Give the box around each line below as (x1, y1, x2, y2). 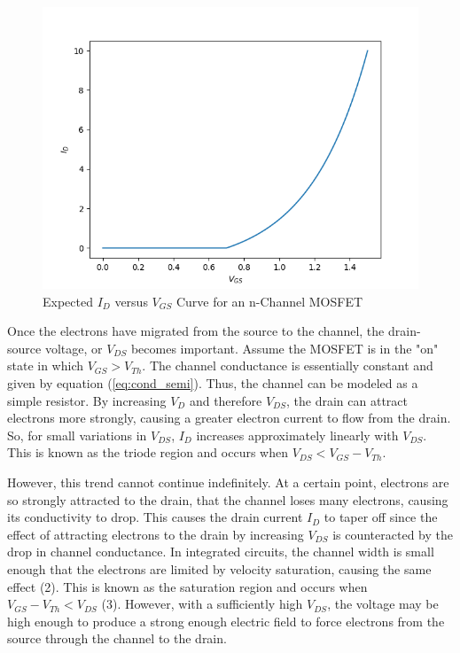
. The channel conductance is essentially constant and (142, 356, 433, 375)
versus (114, 292, 148, 310)
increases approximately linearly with (196, 425, 399, 444)
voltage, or (44, 338, 103, 357)
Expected (43, 292, 93, 310)
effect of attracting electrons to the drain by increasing (7, 525, 304, 543)
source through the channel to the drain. (7, 629, 227, 648)
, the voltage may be (327, 595, 439, 613)
